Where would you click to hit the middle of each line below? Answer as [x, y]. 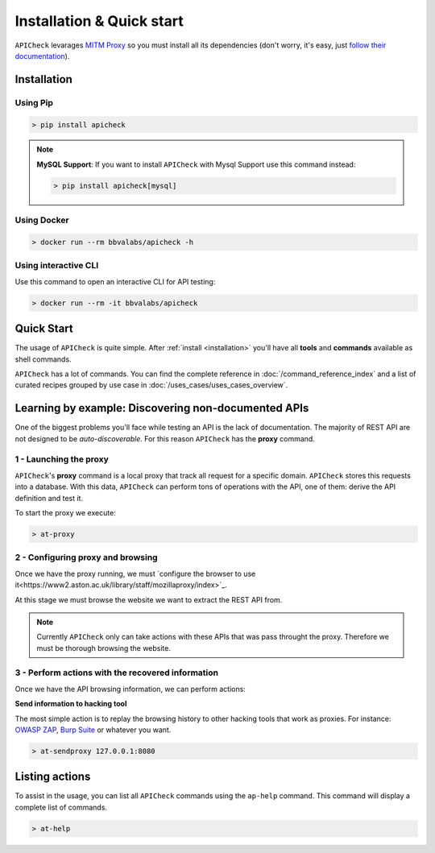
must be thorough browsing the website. [104, 648]
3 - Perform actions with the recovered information [117, 673]
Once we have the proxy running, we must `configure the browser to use [135, 573]
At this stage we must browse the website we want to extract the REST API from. [149, 599]
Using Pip [34, 102]
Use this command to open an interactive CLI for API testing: [115, 281]
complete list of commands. [61, 807]
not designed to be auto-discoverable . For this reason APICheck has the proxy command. [165, 438]
